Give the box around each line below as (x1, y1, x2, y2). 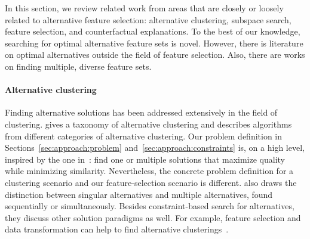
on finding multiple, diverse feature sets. (5, 60, 152, 72)
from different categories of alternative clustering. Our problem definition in (5, 129, 283, 142)
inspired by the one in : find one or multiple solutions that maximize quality (5, 153, 285, 165)
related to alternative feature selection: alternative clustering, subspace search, (5, 13, 291, 26)
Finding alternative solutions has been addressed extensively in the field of (5, 106, 278, 119)
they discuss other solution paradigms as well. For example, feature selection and (5, 211, 301, 224)
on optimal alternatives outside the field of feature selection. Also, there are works (5, 48, 305, 61)
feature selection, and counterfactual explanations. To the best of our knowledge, (5, 25, 300, 38)
